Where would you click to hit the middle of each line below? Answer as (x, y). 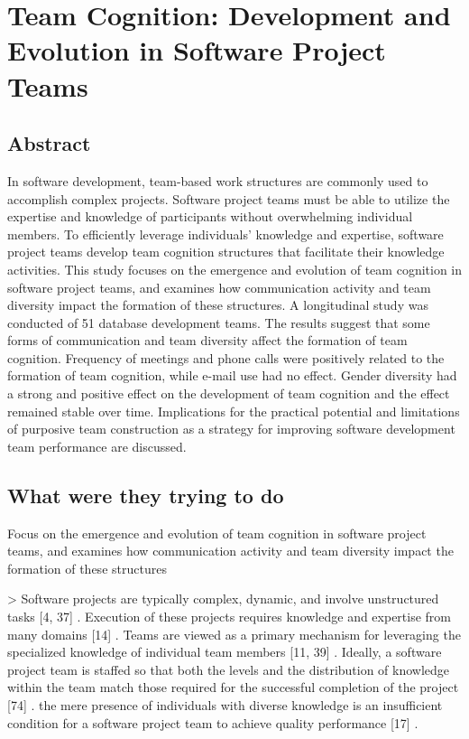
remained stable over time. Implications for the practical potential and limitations (234, 411)
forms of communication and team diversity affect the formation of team (207, 340)
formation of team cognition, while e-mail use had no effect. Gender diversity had (232, 375)
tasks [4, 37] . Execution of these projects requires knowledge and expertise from (230, 617)
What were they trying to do (146, 495)
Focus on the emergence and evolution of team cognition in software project (217, 533)
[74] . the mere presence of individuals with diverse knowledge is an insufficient (225, 705)
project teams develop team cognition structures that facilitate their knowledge (226, 252)
